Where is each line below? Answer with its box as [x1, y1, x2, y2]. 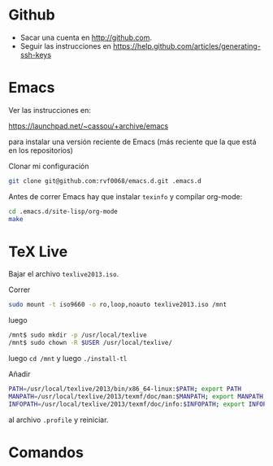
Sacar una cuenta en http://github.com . [19, 33, 153, 42]
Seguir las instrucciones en [19, 41, 112, 50]
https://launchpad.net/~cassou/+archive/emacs [8, 120, 169, 131]
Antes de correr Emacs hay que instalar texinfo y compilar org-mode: [8, 191, 243, 201]
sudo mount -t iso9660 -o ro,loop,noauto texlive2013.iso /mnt [8, 301, 227, 309]
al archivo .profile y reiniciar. [8, 415, 109, 425]
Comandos [8, 443, 84, 461]
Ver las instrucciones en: [8, 105, 92, 115]
